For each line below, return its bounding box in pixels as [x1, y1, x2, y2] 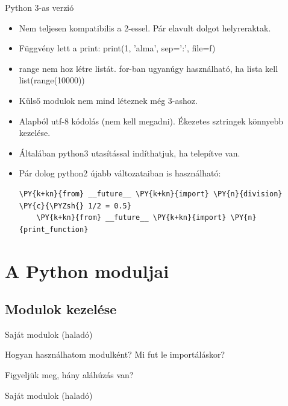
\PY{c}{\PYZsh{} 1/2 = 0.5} [19, 201, 131, 210]
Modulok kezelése [5, 300, 117, 318]
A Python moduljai [5, 258, 169, 283]
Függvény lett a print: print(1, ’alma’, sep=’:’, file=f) [19, 42, 216, 54]
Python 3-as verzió [5, 1, 74, 13]
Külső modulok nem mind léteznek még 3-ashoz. [19, 94, 198, 106]
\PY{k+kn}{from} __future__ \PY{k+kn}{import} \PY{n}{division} [19, 189, 283, 198]
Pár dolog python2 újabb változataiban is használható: [19, 167, 221, 179]
